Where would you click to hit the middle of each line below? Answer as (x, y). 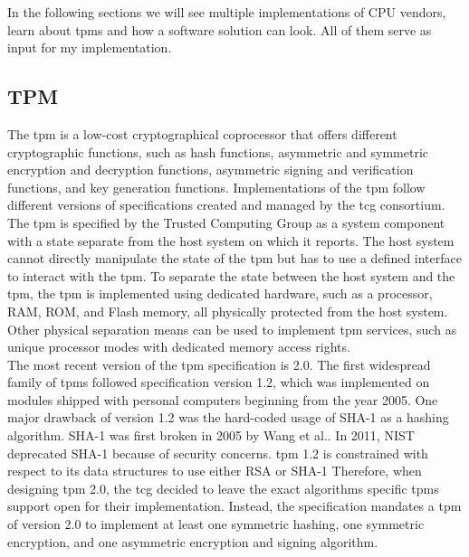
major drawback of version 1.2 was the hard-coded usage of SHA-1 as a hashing (228, 417)
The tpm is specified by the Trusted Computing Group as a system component (226, 222)
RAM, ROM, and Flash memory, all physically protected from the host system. (228, 311)
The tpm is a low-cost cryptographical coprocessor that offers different (202, 133)
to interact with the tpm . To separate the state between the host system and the (231, 275)
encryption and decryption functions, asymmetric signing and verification (211, 170)
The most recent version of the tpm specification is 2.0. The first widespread (219, 364)
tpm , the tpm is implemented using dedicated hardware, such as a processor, (220, 293)
